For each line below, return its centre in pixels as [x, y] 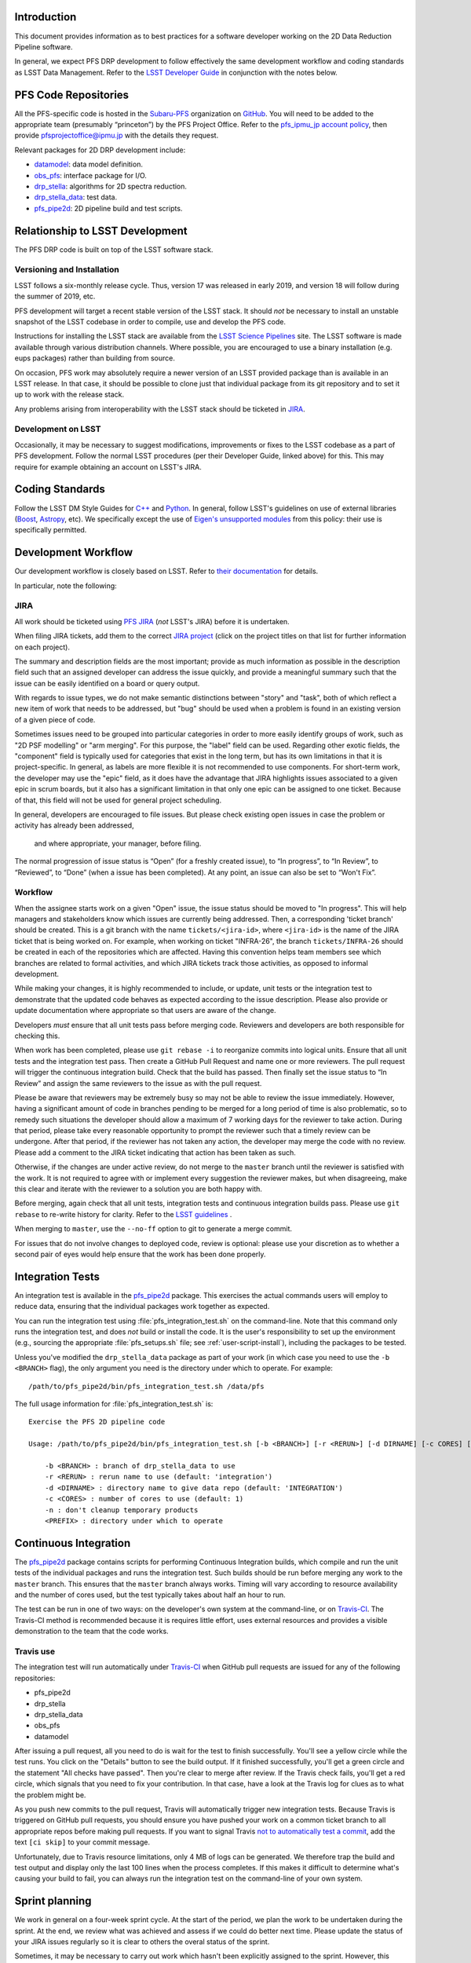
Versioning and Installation [67, 269]
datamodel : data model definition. [88, 164]
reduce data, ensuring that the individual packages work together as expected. [142, 1307]
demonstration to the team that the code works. [91, 1631]
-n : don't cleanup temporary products [121, 1510]
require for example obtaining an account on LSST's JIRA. [108, 466]
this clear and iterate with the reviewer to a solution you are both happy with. [139, 1189]
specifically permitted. [51, 530]
